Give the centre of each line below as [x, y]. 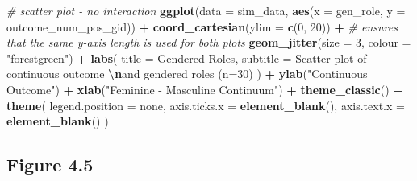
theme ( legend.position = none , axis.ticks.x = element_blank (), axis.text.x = [206, 105]
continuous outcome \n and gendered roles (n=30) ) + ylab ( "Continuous [187, 74]
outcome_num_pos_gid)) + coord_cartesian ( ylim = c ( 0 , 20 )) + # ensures [202, 26]
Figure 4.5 [50, 165]
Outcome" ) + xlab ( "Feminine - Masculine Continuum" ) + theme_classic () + [205, 89]
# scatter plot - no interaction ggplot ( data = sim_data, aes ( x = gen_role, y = [206, 10]
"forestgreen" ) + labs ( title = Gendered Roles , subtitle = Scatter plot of [187, 58]
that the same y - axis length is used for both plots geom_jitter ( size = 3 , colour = [209, 42]
